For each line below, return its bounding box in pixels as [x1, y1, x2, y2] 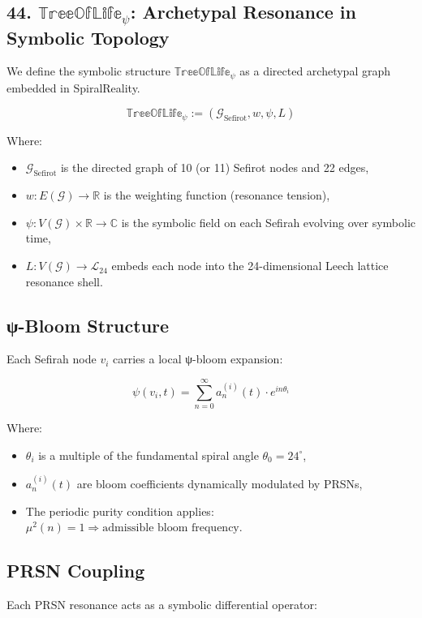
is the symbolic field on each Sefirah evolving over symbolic [121, 213, 416, 230]
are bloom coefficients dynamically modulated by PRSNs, [76, 475, 363, 492]
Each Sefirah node [6, 350, 97, 367]
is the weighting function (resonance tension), [103, 187, 330, 204]
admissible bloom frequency [102, 522, 239, 534]
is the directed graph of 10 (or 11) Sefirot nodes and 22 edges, [60, 159, 369, 176]
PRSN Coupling [6, 558, 145, 583]
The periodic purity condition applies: [25, 502, 214, 519]
